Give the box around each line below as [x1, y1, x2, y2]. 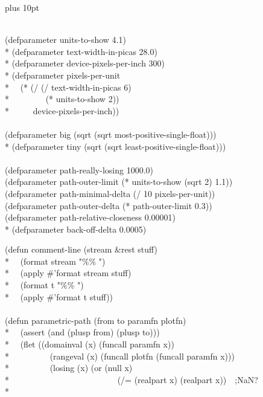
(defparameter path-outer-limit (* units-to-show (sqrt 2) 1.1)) [5, 175, 233, 188]
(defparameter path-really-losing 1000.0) [5, 163, 153, 176]
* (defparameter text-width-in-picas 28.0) [5, 45, 157, 57]
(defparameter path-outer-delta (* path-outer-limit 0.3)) [5, 199, 212, 211]
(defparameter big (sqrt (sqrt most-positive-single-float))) [5, 127, 217, 140]
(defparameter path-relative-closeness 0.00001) [5, 211, 176, 224]
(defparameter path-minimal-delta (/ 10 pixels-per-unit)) [5, 187, 215, 199]
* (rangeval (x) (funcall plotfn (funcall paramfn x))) [5, 349, 235, 362]
